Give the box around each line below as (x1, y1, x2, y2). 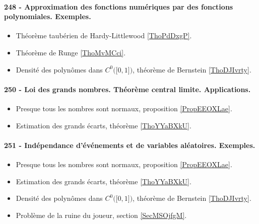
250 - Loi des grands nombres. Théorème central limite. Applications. (4, 84, 251, 94)
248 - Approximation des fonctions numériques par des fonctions (4, 1, 233, 12)
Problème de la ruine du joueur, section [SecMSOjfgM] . (16, 209, 187, 220)
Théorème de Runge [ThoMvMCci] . (16, 47, 126, 57)
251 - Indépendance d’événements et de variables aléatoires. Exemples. (4, 139, 255, 150)
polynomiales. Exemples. (4, 11, 91, 22)
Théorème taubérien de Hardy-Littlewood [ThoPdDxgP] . (16, 30, 192, 41)
